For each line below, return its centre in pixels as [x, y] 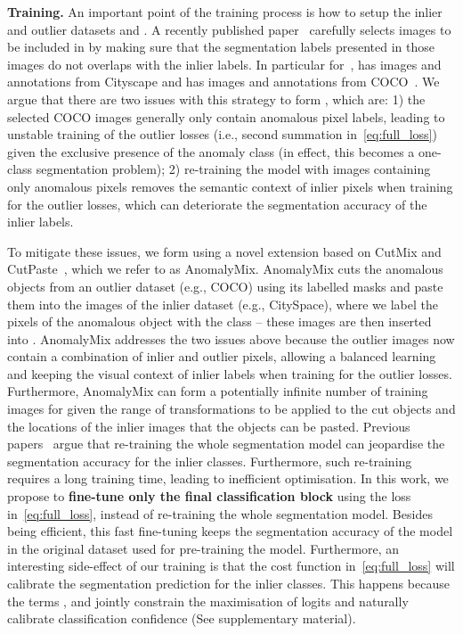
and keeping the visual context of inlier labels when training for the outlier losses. [230, 373]
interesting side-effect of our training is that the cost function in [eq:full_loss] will [231, 566]
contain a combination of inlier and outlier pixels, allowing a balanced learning [222, 356]
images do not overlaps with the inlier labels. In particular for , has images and [224, 64]
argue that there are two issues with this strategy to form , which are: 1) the [216, 99]
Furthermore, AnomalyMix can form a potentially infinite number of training [218, 391]
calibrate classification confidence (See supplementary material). [182, 618]
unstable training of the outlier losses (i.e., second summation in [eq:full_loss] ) [222, 134]
